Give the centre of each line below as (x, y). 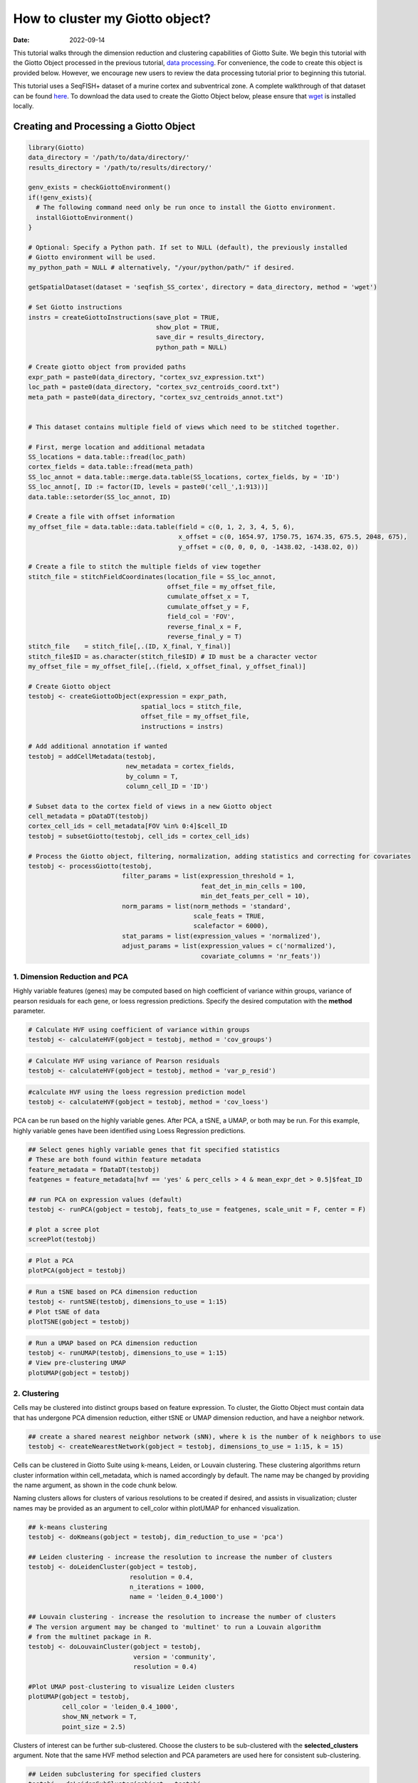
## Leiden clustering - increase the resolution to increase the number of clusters (180, 1557)
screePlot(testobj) (62, 1240)
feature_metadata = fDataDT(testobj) (94, 1169)
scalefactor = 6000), (231, 926)
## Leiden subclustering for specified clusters (115, 1774)
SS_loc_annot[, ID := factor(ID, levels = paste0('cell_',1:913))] (148, 487)
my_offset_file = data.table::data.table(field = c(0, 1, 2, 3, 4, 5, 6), (162, 527)
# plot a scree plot (64, 1229)
